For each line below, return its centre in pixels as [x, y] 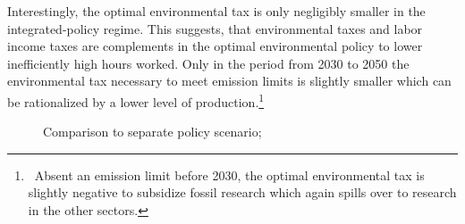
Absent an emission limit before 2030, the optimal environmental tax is [229, 174]
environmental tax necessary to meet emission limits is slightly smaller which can [229, 81]
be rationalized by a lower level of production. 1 [136, 100]
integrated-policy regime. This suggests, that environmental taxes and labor [215, 28]
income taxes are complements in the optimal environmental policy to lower [215, 46]
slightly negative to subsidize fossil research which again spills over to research [242, 192]
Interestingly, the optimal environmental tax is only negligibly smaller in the [216, 11]
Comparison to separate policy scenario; [152, 132]
